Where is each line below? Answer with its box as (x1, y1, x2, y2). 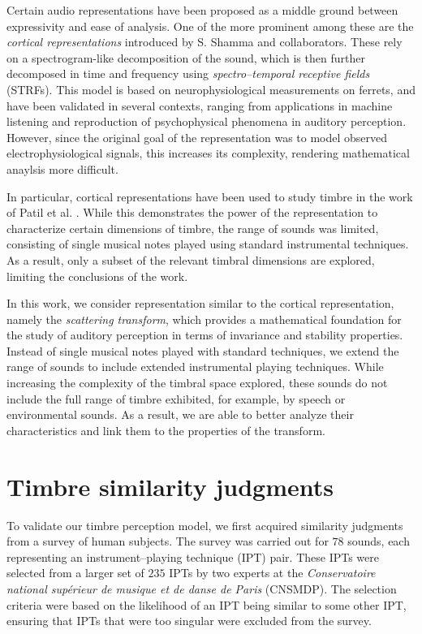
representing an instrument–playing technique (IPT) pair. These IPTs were (6, 548, 380, 565)
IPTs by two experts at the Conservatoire (169, 564, 376, 581)
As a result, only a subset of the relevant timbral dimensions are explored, (6, 251, 375, 268)
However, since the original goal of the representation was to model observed (6, 128, 388, 145)
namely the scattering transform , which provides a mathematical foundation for (6, 310, 402, 327)
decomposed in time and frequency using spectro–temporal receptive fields (6, 65, 370, 82)
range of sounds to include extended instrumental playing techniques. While (6, 358, 384, 375)
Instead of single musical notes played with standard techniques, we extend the (6, 342, 399, 359)
